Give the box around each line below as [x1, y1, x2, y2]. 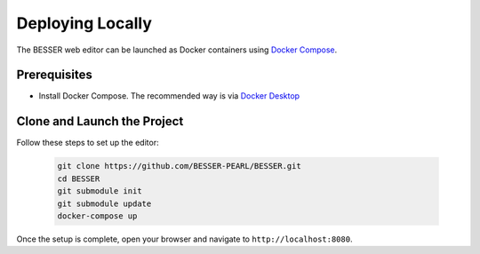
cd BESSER [57, 173, 100, 184]
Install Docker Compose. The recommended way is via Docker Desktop [38, 91, 300, 101]
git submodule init [57, 187, 142, 196]
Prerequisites [16, 67, 92, 83]
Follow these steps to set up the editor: [16, 138, 159, 148]
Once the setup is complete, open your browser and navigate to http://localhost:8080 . [16, 234, 353, 244]
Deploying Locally [16, 13, 153, 33]
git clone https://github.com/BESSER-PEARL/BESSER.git [57, 161, 301, 171]
